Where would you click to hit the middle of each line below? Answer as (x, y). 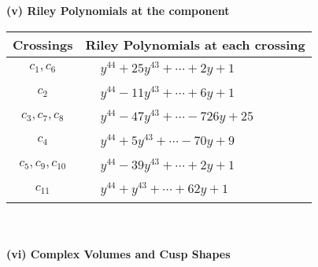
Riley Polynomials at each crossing (195, 44)
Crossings (43, 44)
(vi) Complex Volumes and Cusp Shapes (118, 253)
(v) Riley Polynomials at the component (118, 10)
